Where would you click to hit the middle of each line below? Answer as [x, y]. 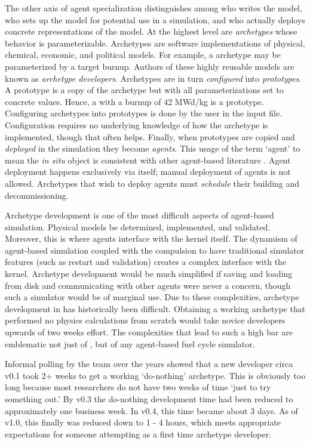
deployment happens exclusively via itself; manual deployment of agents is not [148, 172]
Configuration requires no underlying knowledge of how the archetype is [136, 124]
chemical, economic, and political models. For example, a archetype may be [143, 55]
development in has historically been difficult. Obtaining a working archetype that [155, 308]
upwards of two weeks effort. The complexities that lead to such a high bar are [149, 332]
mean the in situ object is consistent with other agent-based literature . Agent [148, 160]
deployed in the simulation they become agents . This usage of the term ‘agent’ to [153, 148]
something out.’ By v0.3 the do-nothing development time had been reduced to [149, 399]
